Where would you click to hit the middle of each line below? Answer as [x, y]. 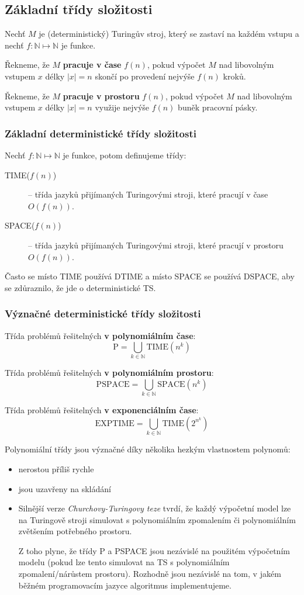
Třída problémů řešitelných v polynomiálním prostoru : [109, 373]
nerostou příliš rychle [56, 468]
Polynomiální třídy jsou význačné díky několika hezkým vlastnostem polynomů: [148, 449]
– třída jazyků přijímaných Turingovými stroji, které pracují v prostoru [156, 245]
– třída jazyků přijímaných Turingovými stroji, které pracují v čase [148, 194]
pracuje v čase [92, 65]
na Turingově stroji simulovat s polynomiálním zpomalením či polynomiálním [157, 519]
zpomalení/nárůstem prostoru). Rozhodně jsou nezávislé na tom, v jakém [150, 574]
